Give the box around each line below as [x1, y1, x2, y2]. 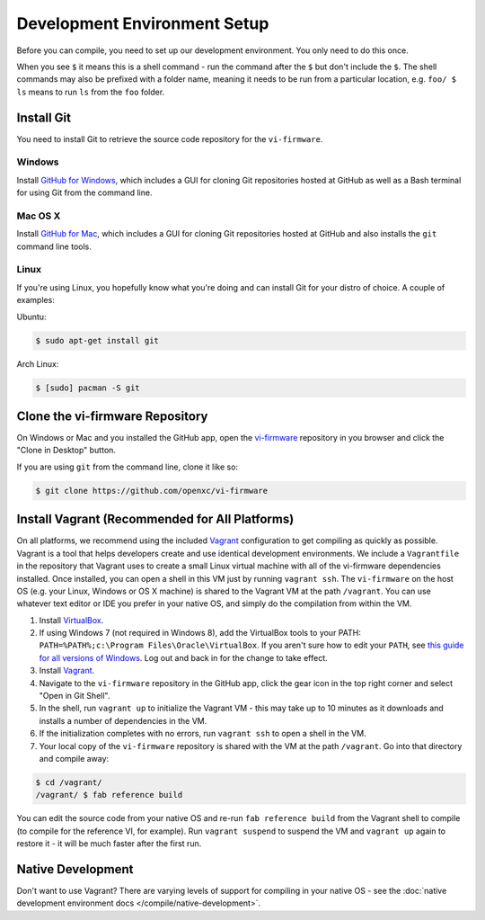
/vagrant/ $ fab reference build [35, 790, 183, 800]
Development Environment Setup [16, 13, 269, 33]
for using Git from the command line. [16, 187, 153, 198]
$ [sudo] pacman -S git [35, 382, 141, 393]
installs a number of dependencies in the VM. [39, 715, 207, 726]
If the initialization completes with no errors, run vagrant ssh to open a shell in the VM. [39, 728, 367, 739]
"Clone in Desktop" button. [16, 445, 117, 456]
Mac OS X [16, 210, 61, 222]
